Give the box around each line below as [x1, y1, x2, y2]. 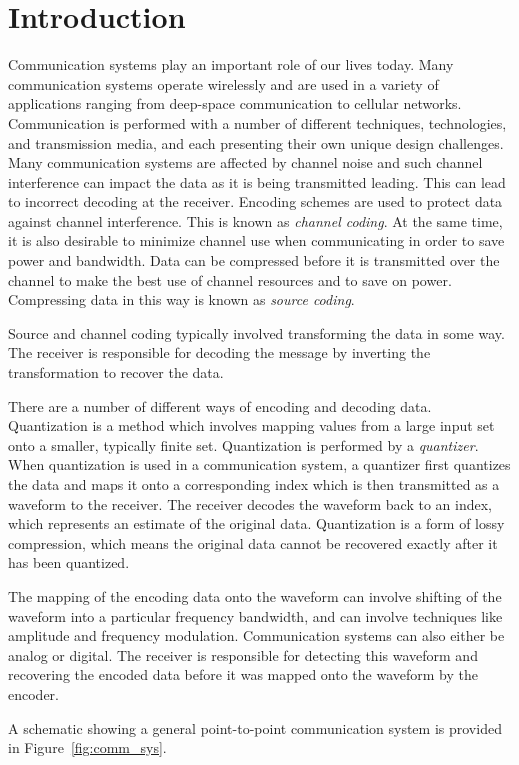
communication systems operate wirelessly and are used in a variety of [8, 73, 439, 94]
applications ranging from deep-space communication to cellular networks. [8, 93, 462, 114]
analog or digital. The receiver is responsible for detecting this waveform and [8, 644, 478, 665]
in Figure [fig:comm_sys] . [8, 737, 167, 758]
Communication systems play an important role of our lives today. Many [8, 54, 454, 75]
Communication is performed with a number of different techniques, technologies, [8, 112, 507, 133]
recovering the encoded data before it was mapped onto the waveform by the [8, 664, 478, 685]
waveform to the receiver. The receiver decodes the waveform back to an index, [8, 493, 493, 514]
